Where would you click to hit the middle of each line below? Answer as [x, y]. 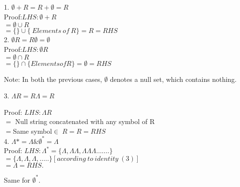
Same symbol [32, 131]
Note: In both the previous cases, [53, 79]
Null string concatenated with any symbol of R [85, 121]
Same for [17, 179]
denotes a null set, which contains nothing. [173, 79]
